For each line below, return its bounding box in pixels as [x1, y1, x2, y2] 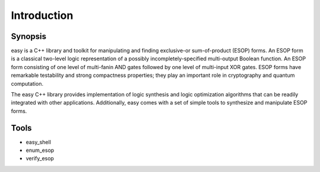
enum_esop [25, 147, 55, 154]
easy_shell [25, 138, 52, 145]
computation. [11, 80, 44, 87]
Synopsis [11, 31, 47, 41]
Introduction [11, 9, 73, 22]
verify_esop [25, 155, 55, 162]
